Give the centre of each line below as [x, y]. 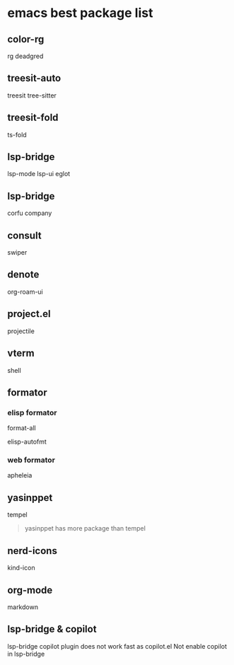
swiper [17, 253]
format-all [22, 428]
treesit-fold [33, 118]
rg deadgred [25, 56]
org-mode [30, 590]
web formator [31, 460]
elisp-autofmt [27, 442]
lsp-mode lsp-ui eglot [39, 174]
